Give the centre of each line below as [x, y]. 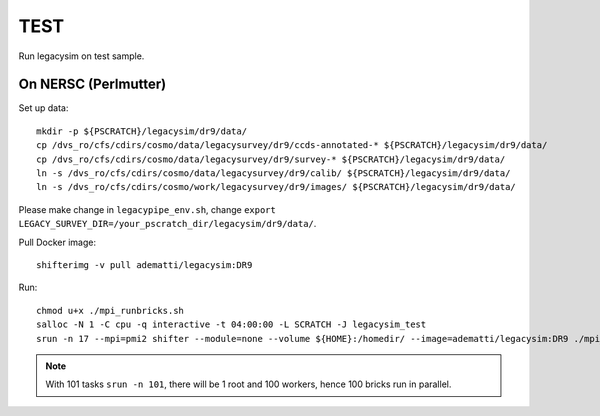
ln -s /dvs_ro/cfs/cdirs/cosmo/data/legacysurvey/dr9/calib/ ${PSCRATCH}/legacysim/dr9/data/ [273, 173]
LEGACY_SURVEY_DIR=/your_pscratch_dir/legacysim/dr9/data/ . [167, 224]
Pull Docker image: [57, 242]
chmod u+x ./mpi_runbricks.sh [110, 310]
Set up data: [43, 108]
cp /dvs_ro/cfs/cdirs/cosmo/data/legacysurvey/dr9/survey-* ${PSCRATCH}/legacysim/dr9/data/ [271, 159]
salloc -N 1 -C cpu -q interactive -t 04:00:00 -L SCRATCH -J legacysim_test [231, 324]
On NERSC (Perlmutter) [92, 84]
